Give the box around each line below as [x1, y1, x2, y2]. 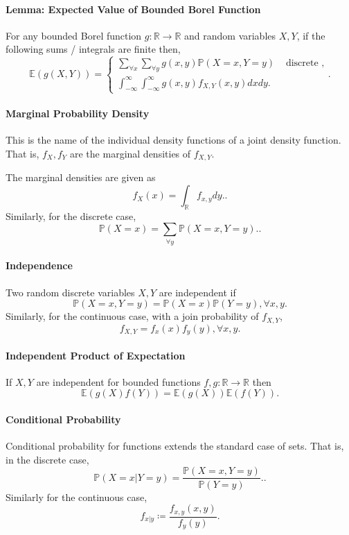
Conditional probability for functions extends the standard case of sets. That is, [6, 439, 344, 453]
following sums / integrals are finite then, [6, 42, 181, 56]
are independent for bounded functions [36, 374, 201, 389]
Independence [6, 258, 73, 273]
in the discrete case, [6, 452, 89, 466]
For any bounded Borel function [6, 28, 142, 42]
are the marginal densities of [70, 146, 191, 161]
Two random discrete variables [6, 285, 135, 299]
